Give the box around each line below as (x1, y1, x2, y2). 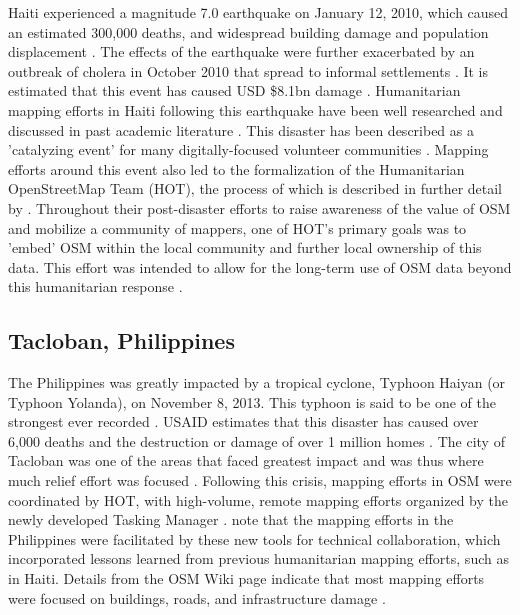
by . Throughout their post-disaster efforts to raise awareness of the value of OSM (8, 197, 511, 218)
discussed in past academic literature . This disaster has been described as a (8, 119, 474, 140)
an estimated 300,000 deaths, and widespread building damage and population (8, 21, 489, 42)
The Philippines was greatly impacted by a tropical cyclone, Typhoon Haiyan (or (8, 372, 506, 393)
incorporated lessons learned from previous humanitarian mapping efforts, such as (8, 548, 509, 569)
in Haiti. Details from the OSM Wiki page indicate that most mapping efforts (8, 568, 485, 589)
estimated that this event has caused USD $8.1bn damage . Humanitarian (8, 80, 461, 101)
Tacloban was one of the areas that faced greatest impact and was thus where (8, 450, 484, 471)
